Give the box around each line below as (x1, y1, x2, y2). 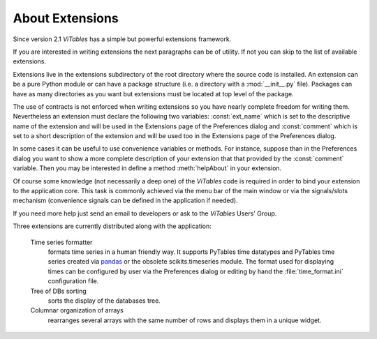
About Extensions (13, 10, 119, 26)
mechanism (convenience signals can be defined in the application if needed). (13, 196, 238, 205)
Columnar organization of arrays (30, 306, 124, 315)
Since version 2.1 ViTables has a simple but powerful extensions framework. (13, 35, 232, 43)
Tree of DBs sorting (30, 287, 87, 295)
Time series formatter (30, 238, 93, 246)
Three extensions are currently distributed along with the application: (13, 222, 212, 230)
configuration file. (47, 277, 99, 285)
